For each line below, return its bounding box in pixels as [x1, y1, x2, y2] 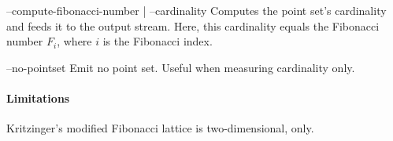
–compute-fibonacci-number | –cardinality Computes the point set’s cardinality [6, 2, 387, 18]
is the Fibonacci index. [102, 33, 213, 49]
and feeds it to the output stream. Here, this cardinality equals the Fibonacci [6, 17, 380, 34]
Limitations [6, 89, 70, 106]
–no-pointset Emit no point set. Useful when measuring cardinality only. [6, 59, 355, 75]
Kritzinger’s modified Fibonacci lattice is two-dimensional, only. [6, 120, 314, 136]
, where [57, 33, 92, 49]
